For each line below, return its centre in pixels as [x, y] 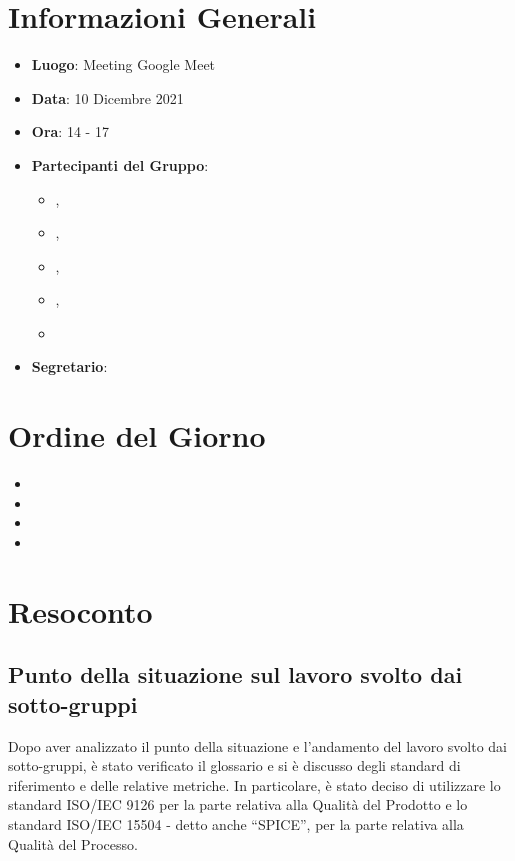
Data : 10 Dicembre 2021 [107, 97]
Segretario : [69, 366]
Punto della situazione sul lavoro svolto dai [235, 674]
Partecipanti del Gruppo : [120, 164]
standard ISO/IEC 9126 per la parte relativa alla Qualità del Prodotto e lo [238, 804]
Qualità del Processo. [73, 843]
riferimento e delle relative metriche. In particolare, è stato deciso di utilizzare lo [254, 784]
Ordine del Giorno [137, 435]
